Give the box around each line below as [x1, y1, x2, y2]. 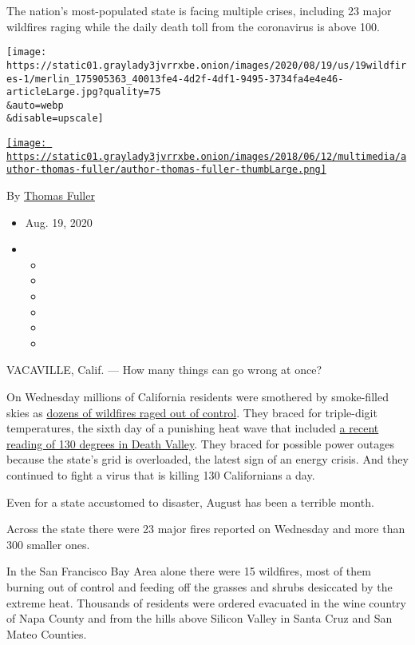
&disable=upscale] [6, 113, 104, 125]
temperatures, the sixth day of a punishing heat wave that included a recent [6, 420, 379, 436]
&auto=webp [6, 99, 64, 111]
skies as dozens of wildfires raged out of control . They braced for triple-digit [6, 404, 377, 420]
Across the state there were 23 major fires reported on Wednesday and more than [6, 520, 405, 537]
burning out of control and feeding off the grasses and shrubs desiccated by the [6, 578, 393, 595]
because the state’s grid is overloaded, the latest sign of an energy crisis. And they [6, 451, 409, 468]
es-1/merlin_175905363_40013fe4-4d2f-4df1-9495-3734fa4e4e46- [6, 73, 344, 85]
